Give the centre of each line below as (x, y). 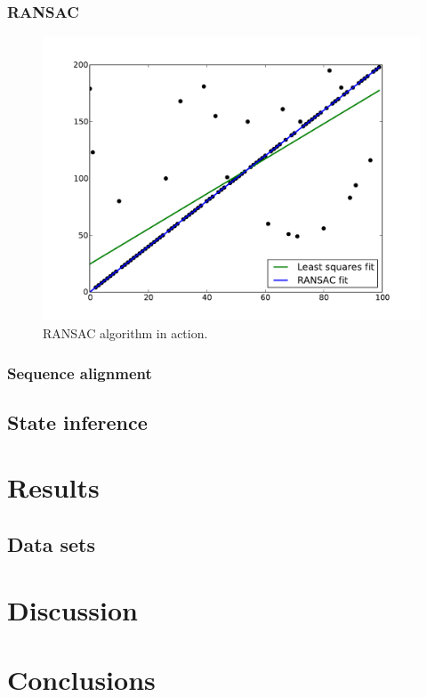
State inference (77, 421)
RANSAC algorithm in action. (125, 333)
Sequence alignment (80, 373)
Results (53, 487)
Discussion (73, 609)
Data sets (51, 544)
